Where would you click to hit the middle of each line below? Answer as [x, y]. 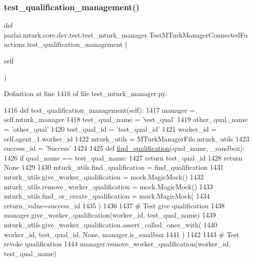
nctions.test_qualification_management [63, 44]
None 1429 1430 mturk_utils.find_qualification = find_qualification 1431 [114, 167]
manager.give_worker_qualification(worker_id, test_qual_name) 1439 [110, 215]
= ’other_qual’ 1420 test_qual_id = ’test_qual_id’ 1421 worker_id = [110, 129]
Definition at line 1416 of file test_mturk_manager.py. [86, 93]
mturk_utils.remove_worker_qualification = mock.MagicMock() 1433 [108, 186]
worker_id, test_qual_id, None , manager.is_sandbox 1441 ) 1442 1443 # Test [122, 234]
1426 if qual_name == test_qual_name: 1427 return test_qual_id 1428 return [123, 157]
